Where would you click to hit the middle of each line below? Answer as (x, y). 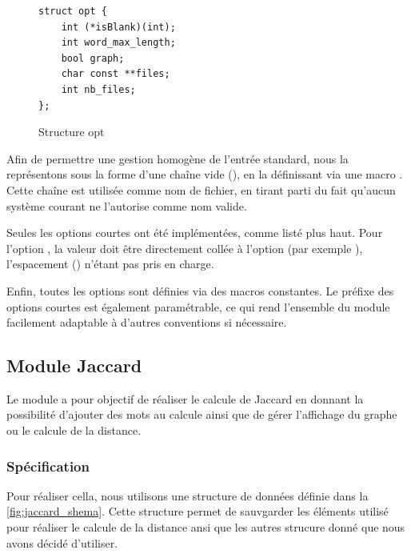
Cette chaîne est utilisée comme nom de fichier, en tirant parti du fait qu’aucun (201, 189)
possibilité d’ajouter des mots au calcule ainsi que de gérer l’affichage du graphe (202, 414)
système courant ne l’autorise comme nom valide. (127, 205)
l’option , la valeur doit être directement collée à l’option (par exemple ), (185, 248)
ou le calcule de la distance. (74, 430)
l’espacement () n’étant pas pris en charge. (110, 264)
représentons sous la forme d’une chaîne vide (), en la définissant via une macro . (205, 174)
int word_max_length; (118, 43)
